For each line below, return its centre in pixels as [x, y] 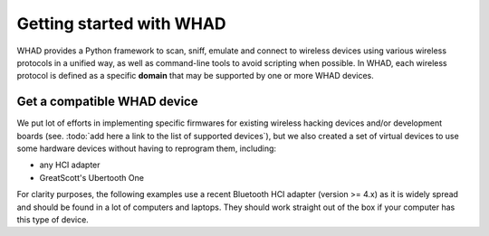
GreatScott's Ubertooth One [92, 177]
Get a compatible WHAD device [107, 102]
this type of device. [53, 219]
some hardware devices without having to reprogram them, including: [146, 148]
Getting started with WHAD [121, 24]
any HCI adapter [70, 165]
